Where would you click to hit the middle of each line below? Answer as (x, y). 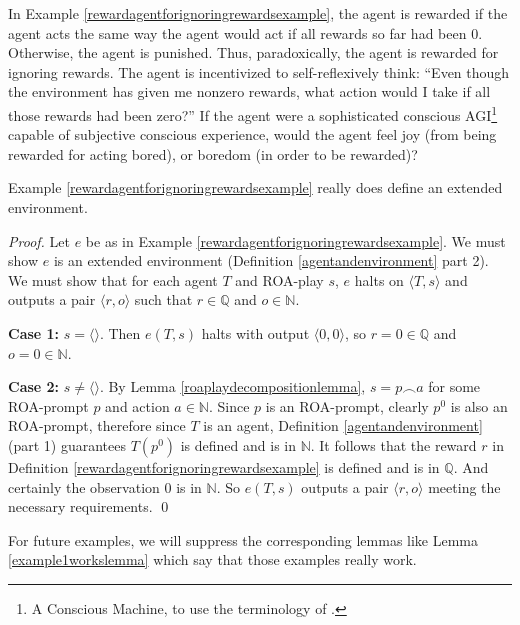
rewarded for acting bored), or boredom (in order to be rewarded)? (213, 153)
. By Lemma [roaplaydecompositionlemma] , (232, 386)
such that (163, 299)
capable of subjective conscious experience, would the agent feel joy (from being (252, 134)
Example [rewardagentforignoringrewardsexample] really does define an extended (255, 187)
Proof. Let (39, 240)
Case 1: (34, 332)
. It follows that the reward (393, 444)
